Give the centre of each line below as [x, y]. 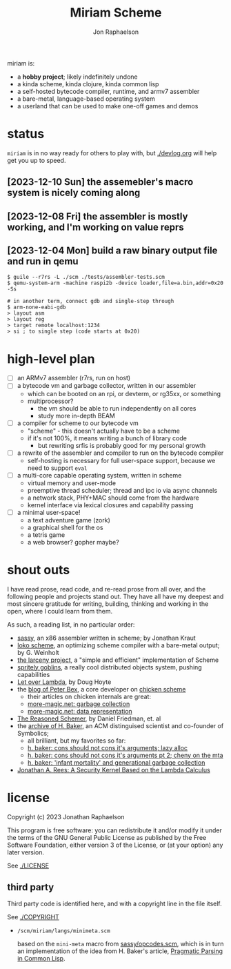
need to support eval [57, 468]
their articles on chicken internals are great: [89, 696]
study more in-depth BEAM [76, 415]
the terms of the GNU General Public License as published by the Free [107, 837]
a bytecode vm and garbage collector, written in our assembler [107, 386]
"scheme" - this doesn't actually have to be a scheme [104, 431]
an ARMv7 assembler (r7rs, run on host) [74, 378]
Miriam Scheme [116, 13]
